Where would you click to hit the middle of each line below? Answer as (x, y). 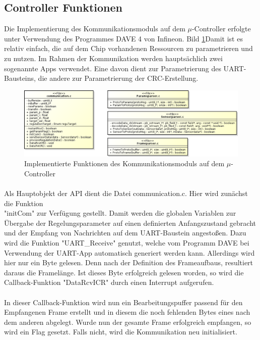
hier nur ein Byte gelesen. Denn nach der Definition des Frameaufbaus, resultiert (129, 262)
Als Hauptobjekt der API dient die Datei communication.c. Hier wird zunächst (126, 193)
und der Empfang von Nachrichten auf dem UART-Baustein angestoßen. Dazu (125, 233)
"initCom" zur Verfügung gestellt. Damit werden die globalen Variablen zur (120, 213)
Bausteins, (20, 78)
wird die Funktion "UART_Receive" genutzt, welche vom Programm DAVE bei (127, 242)
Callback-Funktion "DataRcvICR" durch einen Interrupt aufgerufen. (109, 282)
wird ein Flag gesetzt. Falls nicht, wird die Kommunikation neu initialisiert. (121, 332)
